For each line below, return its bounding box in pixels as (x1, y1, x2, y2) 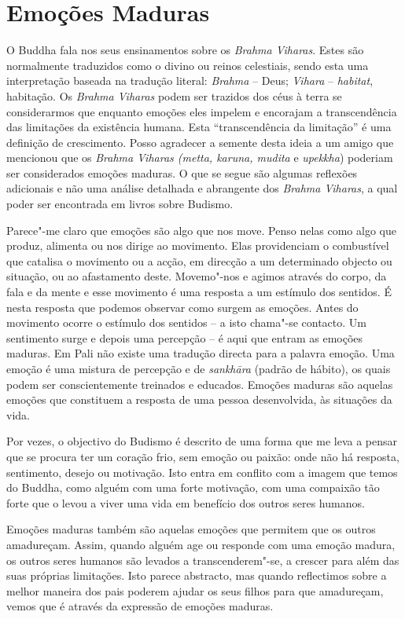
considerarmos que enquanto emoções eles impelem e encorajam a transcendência (6, 103, 397, 119)
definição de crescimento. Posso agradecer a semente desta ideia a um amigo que (6, 134, 394, 150)
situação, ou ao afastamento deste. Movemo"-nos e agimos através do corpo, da (6, 268, 387, 284)
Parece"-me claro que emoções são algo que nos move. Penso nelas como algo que (6, 222, 396, 238)
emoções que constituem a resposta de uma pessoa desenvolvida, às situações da (6, 391, 392, 408)
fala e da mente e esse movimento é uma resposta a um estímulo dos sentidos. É (6, 284, 392, 300)
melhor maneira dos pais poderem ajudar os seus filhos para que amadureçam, (6, 582, 384, 599)
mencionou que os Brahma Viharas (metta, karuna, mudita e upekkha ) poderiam (6, 149, 393, 166)
